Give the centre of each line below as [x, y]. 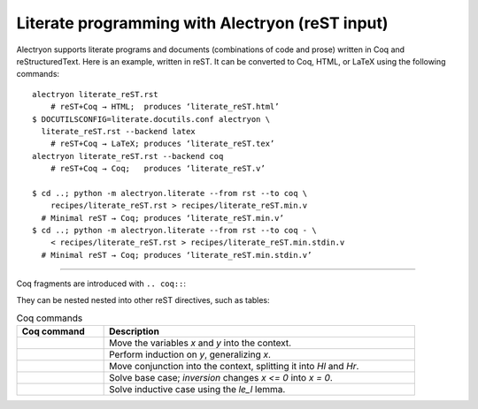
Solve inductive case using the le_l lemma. [197, 390]
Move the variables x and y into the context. [200, 343]
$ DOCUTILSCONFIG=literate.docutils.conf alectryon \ [151, 119]
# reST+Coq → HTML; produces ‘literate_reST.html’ [165, 107]
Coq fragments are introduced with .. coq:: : [101, 284]
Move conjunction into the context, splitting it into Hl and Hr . [234, 367]
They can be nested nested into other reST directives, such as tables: [143, 299]
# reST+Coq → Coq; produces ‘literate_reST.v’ [158, 169]
